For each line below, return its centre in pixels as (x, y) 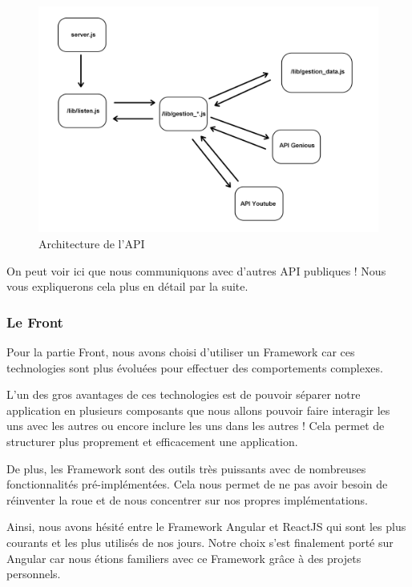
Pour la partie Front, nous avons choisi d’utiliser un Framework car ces (181, 351)
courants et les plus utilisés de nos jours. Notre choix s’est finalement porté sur (200, 542)
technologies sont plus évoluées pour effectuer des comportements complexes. (195, 367)
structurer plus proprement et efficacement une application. (152, 441)
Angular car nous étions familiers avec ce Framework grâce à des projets (184, 558)
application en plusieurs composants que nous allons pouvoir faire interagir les (198, 410)
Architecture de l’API (92, 243)
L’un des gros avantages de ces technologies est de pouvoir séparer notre (184, 394)
